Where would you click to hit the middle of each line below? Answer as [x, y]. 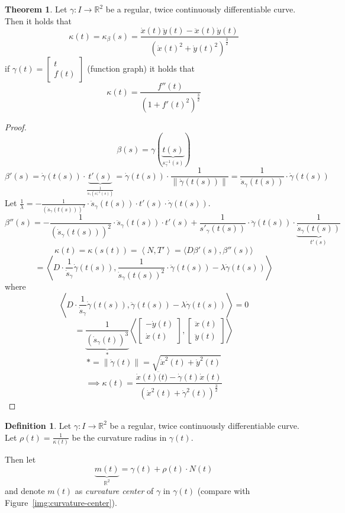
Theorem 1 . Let [36, 9]
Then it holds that [38, 20]
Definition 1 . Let [38, 425]
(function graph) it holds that [141, 68]
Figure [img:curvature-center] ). [61, 503]
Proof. [16, 126]
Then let [20, 459]
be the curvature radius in [119, 437]
